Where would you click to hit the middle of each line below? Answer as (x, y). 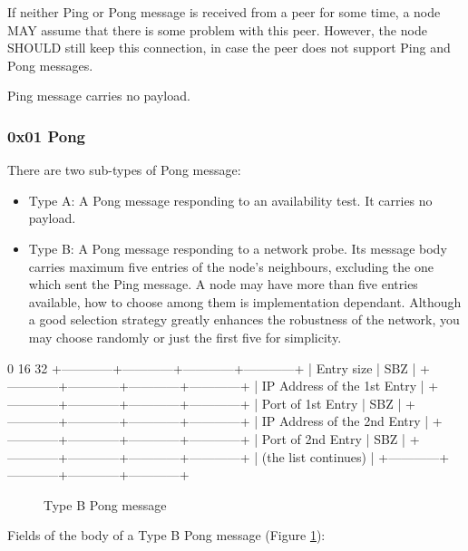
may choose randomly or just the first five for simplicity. (185, 337)
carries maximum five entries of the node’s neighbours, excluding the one (231, 266)
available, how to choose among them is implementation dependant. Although (245, 301)
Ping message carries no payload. (99, 96)
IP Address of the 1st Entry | (343, 386)
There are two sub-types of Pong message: (124, 170)
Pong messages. (50, 65)
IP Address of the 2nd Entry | (345, 421)
